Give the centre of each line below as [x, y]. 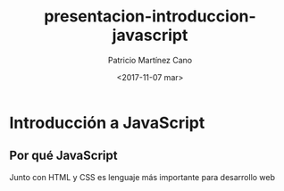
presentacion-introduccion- [150, 17]
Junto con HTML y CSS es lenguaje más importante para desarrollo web [142, 177]
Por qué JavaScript [63, 156]
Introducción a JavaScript [107, 123]
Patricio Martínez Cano [150, 60]
